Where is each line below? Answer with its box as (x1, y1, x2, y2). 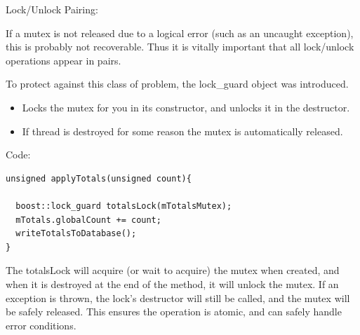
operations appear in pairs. (6, 53, 121, 67)
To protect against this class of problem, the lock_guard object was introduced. (6, 76, 349, 91)
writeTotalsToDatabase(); (15, 228, 137, 239)
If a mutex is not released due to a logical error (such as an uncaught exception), (6, 25, 354, 40)
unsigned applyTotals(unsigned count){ (6, 173, 192, 184)
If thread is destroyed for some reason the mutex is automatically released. (22, 123, 343, 138)
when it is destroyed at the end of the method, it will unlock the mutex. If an (6, 276, 339, 291)
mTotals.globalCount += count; (15, 214, 161, 225)
